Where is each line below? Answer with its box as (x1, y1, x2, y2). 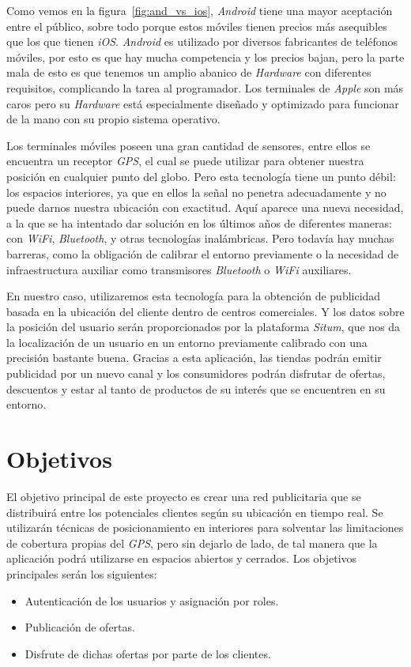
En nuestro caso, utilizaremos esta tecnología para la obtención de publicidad (6, 288, 381, 304)
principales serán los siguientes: (6, 565, 157, 582)
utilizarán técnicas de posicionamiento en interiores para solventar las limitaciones (6, 519, 404, 536)
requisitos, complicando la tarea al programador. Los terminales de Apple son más (6, 79, 404, 96)
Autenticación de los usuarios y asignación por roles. (25, 592, 279, 609)
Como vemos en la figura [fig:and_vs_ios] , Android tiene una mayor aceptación (6, 2, 393, 18)
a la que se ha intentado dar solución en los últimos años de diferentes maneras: (6, 214, 392, 231)
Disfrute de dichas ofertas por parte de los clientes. (25, 645, 271, 661)
